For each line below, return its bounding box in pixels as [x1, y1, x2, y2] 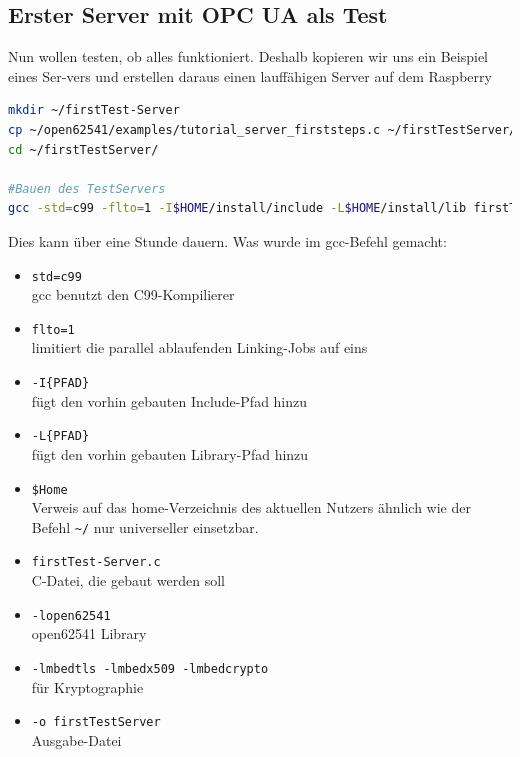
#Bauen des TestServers [8, 181, 166, 196]
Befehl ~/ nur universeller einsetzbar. [31, 516, 259, 537]
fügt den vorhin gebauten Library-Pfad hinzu [31, 443, 309, 464]
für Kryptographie [31, 676, 144, 697]
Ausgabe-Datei [31, 729, 122, 750]
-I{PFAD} [31, 376, 90, 391]
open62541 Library [31, 623, 147, 644]
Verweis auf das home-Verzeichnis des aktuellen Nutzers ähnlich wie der [31, 497, 471, 518]
